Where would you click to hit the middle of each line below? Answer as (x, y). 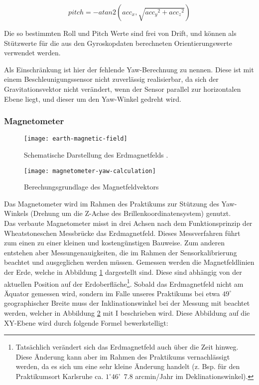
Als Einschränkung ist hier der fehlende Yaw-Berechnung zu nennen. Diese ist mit (129, 69)
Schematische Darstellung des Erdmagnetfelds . (96, 155)
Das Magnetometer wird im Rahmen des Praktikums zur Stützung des (112, 203)
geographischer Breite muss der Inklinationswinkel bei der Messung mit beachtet (127, 303)
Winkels (16, 213)
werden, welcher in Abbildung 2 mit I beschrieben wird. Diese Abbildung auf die (127, 313)
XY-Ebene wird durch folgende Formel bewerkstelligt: (86, 322)
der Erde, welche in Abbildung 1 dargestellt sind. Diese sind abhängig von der (123, 272)
